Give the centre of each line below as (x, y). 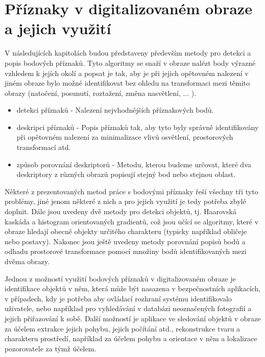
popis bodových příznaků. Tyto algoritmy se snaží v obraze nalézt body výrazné (130, 62)
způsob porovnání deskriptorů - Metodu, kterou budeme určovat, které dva (134, 164)
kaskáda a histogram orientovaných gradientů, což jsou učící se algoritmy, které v (132, 221)
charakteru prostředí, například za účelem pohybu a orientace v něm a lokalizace (131, 338)
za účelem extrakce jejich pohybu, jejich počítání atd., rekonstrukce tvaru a (123, 328)
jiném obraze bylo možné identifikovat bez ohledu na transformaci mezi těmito (127, 83)
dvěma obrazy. (27, 261)
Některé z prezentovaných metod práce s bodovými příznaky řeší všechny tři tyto (131, 191)
